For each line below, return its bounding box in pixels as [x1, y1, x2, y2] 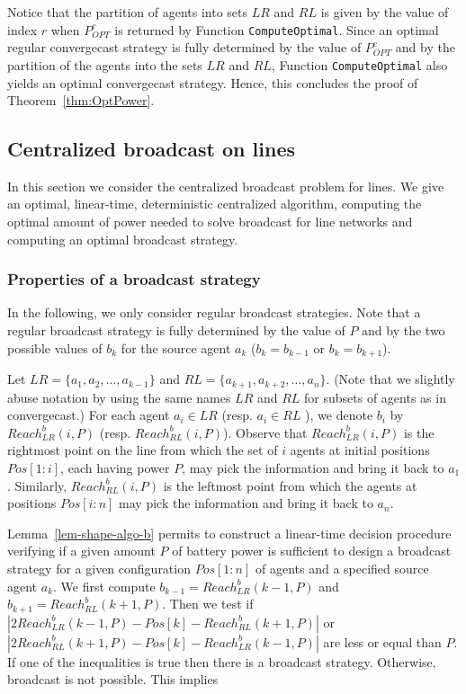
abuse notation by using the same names [7, 387, 231, 406]
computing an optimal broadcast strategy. [7, 229, 238, 248]
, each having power [60, 458, 170, 476]
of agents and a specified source [255, 558, 429, 577]
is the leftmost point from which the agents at [163, 476, 417, 494]
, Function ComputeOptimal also [271, 55, 448, 74]
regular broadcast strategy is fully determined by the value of [7, 321, 345, 340]
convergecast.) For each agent [7, 405, 170, 424]
